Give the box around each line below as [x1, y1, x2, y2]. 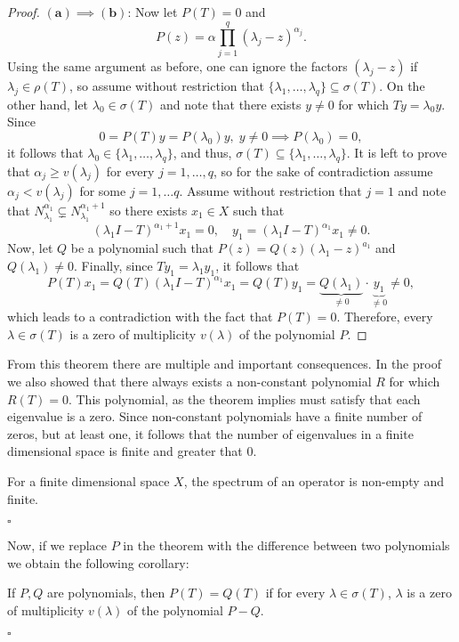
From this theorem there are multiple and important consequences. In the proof [7, 354, 441, 373]
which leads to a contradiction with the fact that [7, 307, 273, 326]
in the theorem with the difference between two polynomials [123, 536, 450, 555]
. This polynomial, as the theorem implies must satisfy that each [68, 389, 421, 408]
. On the [379, 76, 425, 94]
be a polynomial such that [70, 239, 214, 257]
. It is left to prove [346, 142, 447, 161]
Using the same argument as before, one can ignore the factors [7, 56, 348, 75]
